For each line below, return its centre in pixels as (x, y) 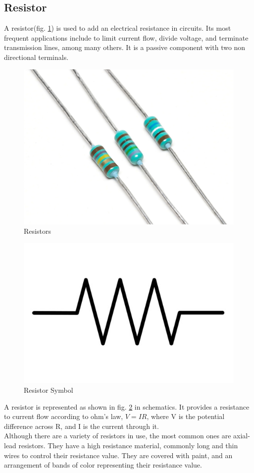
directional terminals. (36, 57)
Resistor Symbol (49, 390)
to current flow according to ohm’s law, (64, 416)
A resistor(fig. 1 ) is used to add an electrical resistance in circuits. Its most (118, 28)
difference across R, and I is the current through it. (81, 426)
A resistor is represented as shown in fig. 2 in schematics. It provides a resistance (127, 406)
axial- (242, 436)
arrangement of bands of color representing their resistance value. (103, 465)
